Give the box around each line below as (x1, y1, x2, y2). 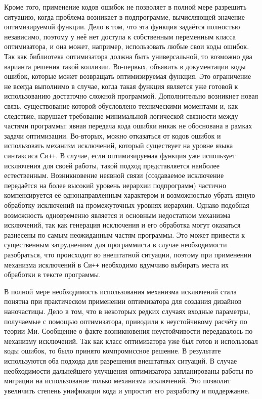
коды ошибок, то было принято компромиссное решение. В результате (4, 345, 221, 356)
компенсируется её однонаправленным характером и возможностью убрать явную (4, 190, 255, 200)
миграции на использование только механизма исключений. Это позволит (4, 375, 231, 386)
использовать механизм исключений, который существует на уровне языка (4, 140, 233, 151)
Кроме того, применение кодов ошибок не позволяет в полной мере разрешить (4, 2, 247, 12)
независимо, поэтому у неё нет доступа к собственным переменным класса (4, 31, 236, 41)
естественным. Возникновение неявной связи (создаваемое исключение (4, 170, 224, 181)
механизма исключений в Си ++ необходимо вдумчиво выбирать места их (4, 259, 229, 270)
